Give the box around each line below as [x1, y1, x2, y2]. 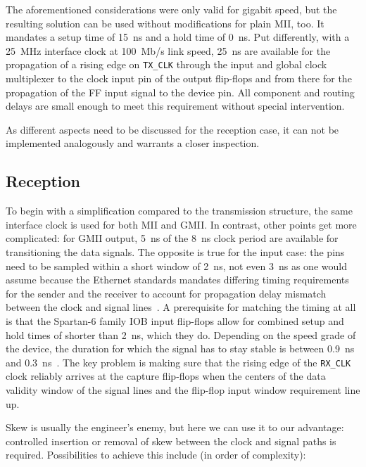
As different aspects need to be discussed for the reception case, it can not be [6, 122, 339, 136]
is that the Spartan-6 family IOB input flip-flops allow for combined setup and [6, 313, 344, 328]
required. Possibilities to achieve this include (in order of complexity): [6, 447, 306, 462]
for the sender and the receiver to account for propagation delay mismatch [6, 286, 327, 300]
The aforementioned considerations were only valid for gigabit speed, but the [6, 2, 337, 16]
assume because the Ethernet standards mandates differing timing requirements [6, 272, 349, 287]
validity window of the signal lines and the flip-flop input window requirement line [6, 382, 360, 397]
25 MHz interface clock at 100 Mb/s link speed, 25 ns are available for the [6, 43, 331, 58]
